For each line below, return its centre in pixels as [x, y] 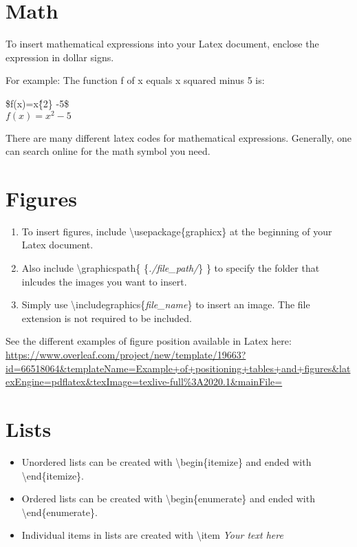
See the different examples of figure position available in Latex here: [149, 341]
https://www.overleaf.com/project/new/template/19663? [126, 355]
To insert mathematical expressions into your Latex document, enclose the [162, 44]
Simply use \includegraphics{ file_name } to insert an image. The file [166, 304]
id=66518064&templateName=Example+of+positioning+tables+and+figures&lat [178, 368]
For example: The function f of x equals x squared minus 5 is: [135, 80]
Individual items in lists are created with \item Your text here [152, 535]
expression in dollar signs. [60, 57]
